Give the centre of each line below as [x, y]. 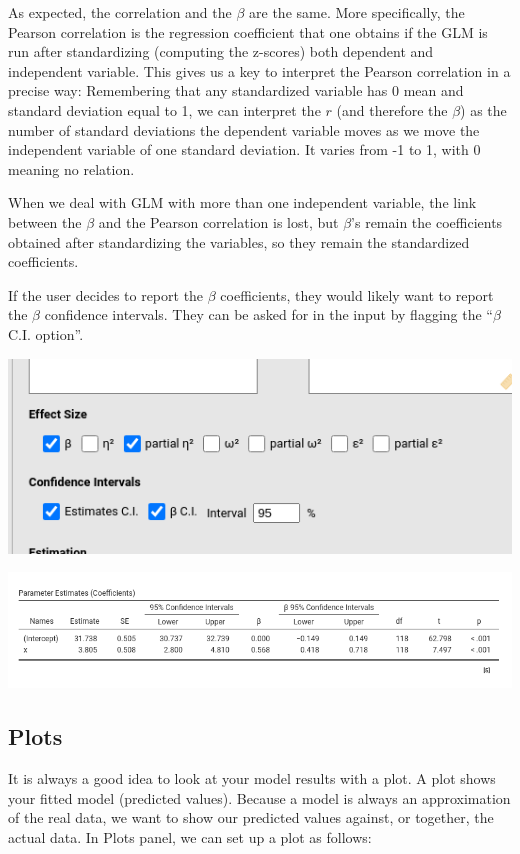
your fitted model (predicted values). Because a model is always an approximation [259, 797]
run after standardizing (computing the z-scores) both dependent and [221, 51]
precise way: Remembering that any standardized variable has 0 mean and [236, 90]
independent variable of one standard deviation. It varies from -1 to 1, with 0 [244, 149]
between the [45, 221]
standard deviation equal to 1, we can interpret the [164, 109]
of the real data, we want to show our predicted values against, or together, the [251, 817]
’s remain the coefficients [427, 221]
